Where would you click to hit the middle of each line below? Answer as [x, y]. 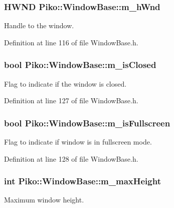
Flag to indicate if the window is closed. [65, 83]
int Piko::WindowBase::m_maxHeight [82, 181]
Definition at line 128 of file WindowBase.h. [71, 158]
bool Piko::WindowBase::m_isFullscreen [87, 123]
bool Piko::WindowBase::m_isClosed [80, 65]
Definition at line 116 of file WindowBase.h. [71, 42]
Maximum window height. [44, 200]
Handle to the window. [39, 25]
